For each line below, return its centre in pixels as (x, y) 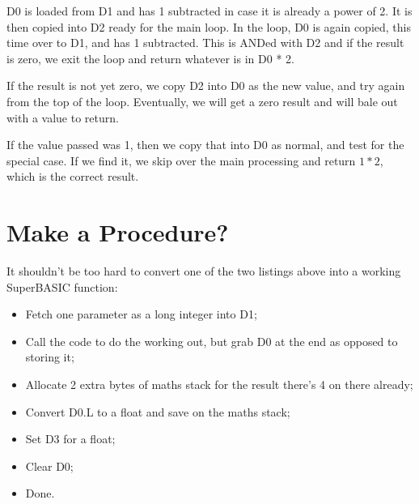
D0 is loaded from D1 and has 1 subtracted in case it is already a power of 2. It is (209, 11)
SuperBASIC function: (62, 286)
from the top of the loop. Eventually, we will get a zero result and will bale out (202, 101)
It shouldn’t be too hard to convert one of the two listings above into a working (204, 271)
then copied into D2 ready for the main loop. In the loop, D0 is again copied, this (209, 26)
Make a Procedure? (118, 232)
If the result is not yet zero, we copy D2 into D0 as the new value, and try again (206, 85)
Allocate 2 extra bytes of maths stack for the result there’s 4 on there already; (219, 384)
